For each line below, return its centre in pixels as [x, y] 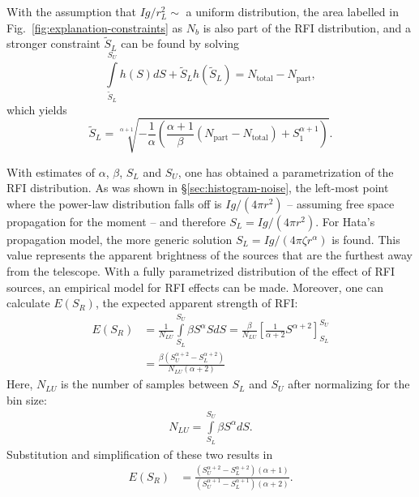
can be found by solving [180, 43]
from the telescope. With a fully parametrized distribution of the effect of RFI [201, 271]
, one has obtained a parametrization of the [286, 171]
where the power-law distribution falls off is [114, 203]
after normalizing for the [349, 384]
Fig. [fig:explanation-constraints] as [95, 27]
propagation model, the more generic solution [120, 239]
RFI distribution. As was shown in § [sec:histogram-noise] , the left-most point [198, 188]
